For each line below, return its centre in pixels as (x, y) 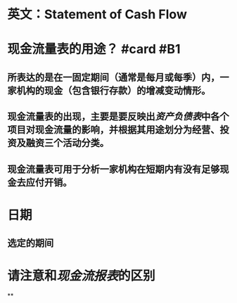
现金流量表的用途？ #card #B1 (94, 49)
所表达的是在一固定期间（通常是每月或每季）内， (114, 77)
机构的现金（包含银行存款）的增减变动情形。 (114, 90)
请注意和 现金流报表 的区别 (82, 276)
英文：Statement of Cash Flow (97, 14)
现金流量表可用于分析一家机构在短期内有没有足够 (114, 169)
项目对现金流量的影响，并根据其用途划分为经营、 (114, 130)
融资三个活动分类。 (67, 143)
